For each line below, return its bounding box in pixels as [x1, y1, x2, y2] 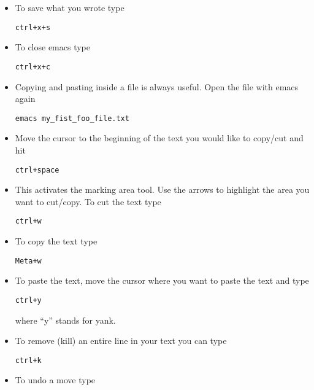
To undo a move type [15, 373, 96, 386]
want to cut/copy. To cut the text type [15, 195, 161, 208]
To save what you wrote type [15, 1, 124, 14]
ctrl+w [15, 217, 42, 226]
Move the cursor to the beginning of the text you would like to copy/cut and [15, 131, 304, 144]
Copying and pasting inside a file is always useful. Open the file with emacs [15, 80, 299, 93]
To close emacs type [15, 41, 91, 53]
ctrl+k [15, 356, 42, 365]
